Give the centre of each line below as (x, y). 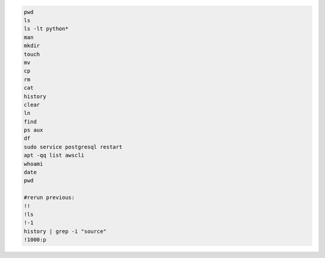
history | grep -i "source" (65, 231)
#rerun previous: (49, 198)
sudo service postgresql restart (73, 147)
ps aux (33, 130)
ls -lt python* (46, 29)
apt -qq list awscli (54, 156)
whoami (33, 164)
